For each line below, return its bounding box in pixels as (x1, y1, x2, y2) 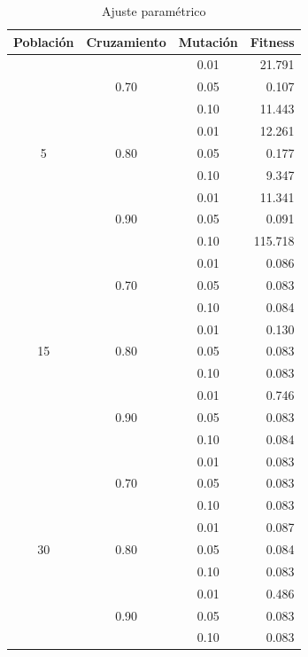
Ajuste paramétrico (101, 2, 206, 20)
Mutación (178, 32, 238, 51)
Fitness (250, 32, 295, 51)
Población (13, 32, 74, 51)
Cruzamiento (86, 32, 166, 51)
